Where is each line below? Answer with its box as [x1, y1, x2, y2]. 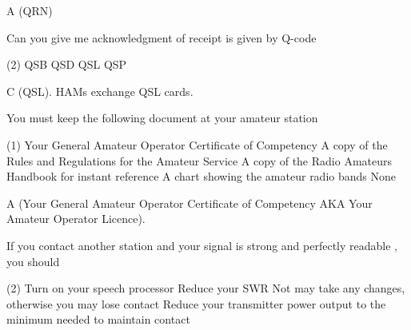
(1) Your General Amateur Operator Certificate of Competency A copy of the [6, 136, 388, 153]
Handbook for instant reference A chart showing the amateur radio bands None [6, 168, 396, 185]
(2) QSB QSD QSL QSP [6, 56, 127, 73]
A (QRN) [6, 2, 53, 18]
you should [6, 252, 60, 269]
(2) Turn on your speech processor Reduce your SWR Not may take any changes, [6, 280, 405, 296]
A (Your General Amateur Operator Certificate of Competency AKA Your [6, 194, 373, 211]
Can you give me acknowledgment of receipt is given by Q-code [6, 29, 317, 46]
